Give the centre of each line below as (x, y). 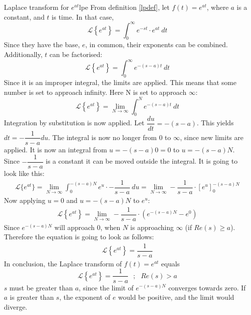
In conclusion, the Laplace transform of (63, 263)
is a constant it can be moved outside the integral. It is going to (142, 161)
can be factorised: (76, 54)
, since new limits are (212, 137)
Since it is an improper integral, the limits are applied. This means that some (120, 82)
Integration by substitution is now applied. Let (74, 123)
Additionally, (23, 54)
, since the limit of (106, 287)
